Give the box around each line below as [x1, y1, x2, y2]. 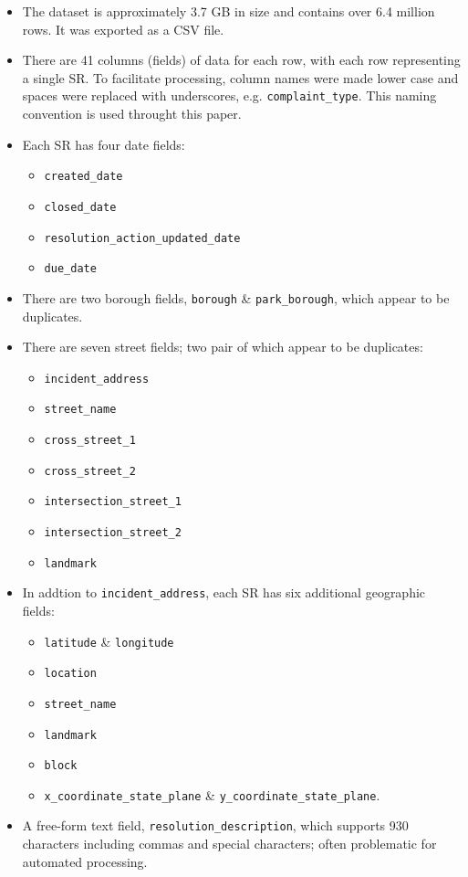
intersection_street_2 [44, 525, 182, 539]
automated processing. [22, 851, 148, 871]
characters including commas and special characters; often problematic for [22, 834, 437, 853]
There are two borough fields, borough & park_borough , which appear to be [22, 288, 450, 307]
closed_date [44, 200, 117, 214]
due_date [44, 262, 97, 276]
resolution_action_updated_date [44, 231, 241, 245]
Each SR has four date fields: [22, 134, 185, 153]
